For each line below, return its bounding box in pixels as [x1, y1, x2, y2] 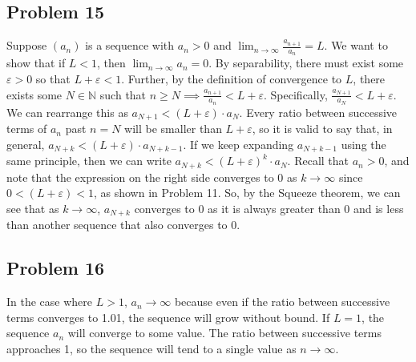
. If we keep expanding [183, 135, 294, 152]
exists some [6, 86, 63, 103]
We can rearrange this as [6, 103, 128, 120]
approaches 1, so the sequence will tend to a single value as [6, 340, 297, 357]
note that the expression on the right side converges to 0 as [6, 168, 297, 185]
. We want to [324, 37, 388, 54]
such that [99, 86, 147, 103]
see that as [6, 200, 59, 216]
